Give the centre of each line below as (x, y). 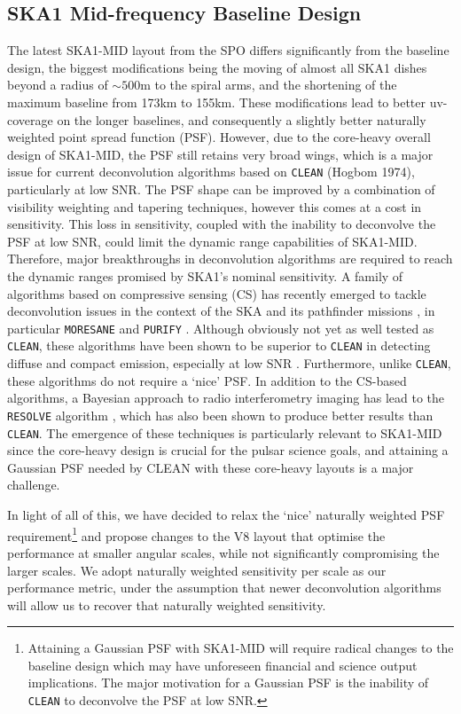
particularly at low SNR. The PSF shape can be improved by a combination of (221, 189)
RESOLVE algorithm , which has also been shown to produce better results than (220, 415)
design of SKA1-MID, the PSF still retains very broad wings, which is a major (220, 154)
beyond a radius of (58, 85)
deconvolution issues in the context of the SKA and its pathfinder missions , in (221, 311)
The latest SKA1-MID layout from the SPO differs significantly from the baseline (228, 50)
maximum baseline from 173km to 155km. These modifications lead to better (216, 102)
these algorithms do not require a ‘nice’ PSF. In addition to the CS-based (207, 380)
